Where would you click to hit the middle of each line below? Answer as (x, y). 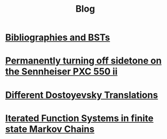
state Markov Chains (50, 129)
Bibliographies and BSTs (58, 37)
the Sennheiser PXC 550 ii (61, 72)
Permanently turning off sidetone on (83, 61)
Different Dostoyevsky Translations (82, 95)
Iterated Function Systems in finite (79, 118)
